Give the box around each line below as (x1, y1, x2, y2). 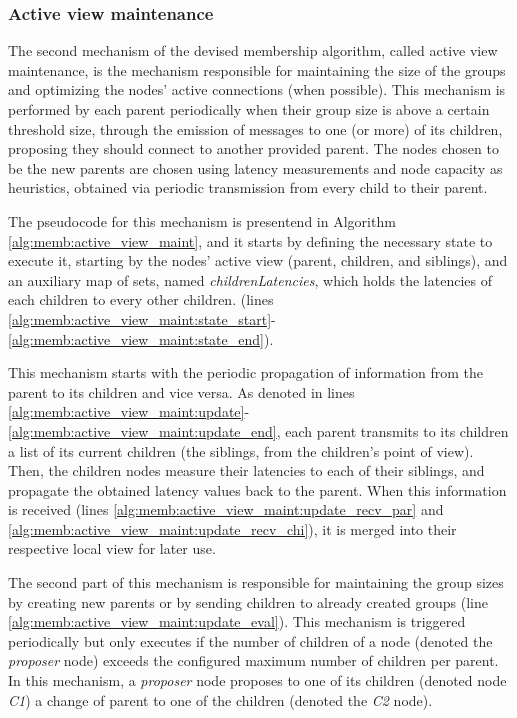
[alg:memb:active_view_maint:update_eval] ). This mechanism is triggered (8, 611, 466, 632)
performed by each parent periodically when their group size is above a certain (8, 99, 490, 119)
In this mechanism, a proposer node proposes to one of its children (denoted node (8, 670, 507, 691)
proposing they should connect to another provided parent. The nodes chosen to (8, 138, 499, 159)
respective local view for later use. (8, 538, 216, 559)
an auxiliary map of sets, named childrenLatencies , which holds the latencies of (8, 269, 492, 290)
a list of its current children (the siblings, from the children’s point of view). (8, 440, 474, 461)
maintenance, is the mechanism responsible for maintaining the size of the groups (8, 59, 506, 80)
